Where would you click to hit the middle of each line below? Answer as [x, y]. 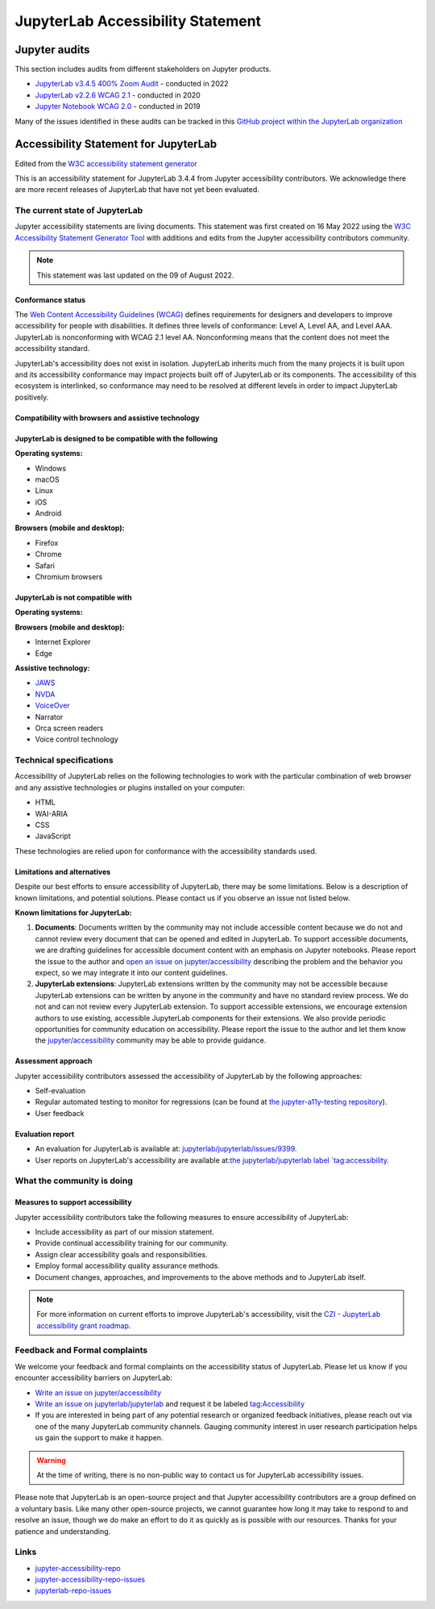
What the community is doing [74, 1181]
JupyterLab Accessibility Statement [138, 21]
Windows [51, 468]
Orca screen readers [69, 728]
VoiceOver [52, 705]
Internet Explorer [63, 642]
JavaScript [53, 836]
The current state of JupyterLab [79, 211]
